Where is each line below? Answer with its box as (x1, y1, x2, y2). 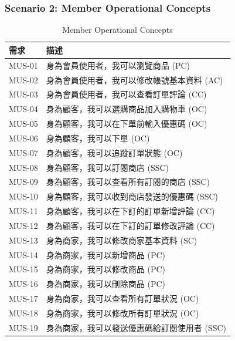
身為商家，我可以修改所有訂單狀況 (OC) (46, 307, 199, 319)
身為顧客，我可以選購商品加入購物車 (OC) (46, 103, 207, 115)
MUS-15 (9, 263, 38, 275)
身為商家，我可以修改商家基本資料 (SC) (46, 234, 197, 246)
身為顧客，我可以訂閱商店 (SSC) (46, 161, 169, 173)
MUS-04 (9, 103, 38, 115)
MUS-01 (9, 59, 38, 71)
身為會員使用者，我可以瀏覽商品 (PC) (46, 59, 190, 71)
